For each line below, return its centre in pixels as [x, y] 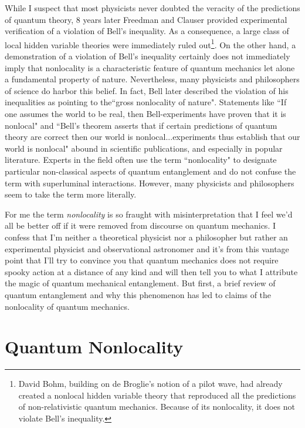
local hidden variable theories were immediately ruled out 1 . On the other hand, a [150, 44]
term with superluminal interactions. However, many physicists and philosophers [150, 183]
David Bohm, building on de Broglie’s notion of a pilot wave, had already [150, 384]
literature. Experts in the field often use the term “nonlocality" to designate [141, 160]
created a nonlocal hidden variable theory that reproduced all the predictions [157, 395]
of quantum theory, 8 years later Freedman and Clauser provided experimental [146, 19]
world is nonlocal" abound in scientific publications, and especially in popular [144, 148]
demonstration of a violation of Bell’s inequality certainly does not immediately [148, 56]
